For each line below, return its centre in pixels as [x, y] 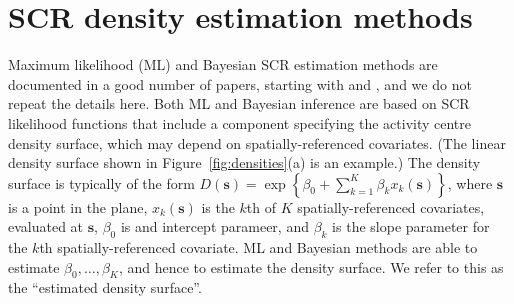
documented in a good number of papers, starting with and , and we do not [240, 83]
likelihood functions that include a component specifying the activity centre [240, 122]
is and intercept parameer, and [214, 226]
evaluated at [46, 226]
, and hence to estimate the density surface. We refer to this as [311, 266]
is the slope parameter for [411, 226]
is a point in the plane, [78, 206]
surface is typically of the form [101, 182]
